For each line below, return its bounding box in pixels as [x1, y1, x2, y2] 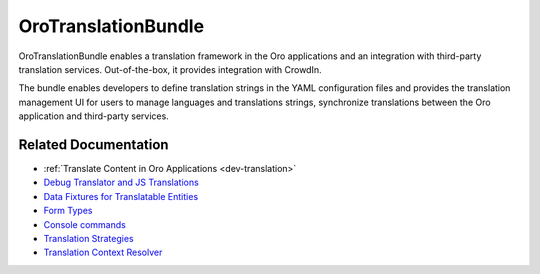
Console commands [43, 218, 127, 230]
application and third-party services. [18, 110, 169, 122]
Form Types [43, 205, 93, 217]
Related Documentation [18, 136, 169, 153]
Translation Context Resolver [43, 246, 163, 259]
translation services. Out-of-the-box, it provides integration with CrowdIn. [18, 63, 322, 75]
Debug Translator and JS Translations [43, 176, 199, 189]
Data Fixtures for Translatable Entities [43, 190, 199, 202]
